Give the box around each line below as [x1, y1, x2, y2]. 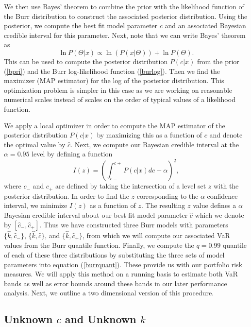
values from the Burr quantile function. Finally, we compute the [4, 240, 194, 250]
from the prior [197, 56, 239, 66]
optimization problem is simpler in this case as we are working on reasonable [4, 85, 233, 95]
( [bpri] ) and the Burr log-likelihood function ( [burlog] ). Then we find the [4, 66, 220, 76]
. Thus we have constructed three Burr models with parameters [39, 219, 228, 229]
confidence [207, 190, 238, 201]
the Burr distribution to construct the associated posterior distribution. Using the [4, 11, 248, 21]
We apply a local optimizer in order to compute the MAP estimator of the [4, 120, 225, 130]
